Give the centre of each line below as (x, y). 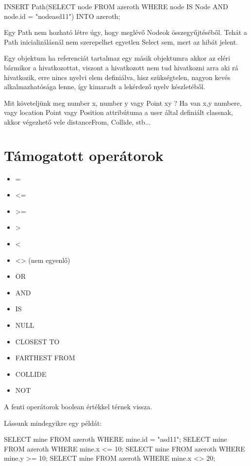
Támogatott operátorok (84, 155)
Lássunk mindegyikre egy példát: (53, 423)
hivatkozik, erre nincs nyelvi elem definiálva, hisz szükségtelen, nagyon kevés (117, 77)
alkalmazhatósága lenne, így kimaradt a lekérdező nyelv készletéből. (105, 87)
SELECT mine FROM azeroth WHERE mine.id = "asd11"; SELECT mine (116, 439)
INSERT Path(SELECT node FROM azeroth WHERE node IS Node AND (116, 6)
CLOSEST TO (37, 341)
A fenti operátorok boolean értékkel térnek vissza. (78, 406)
